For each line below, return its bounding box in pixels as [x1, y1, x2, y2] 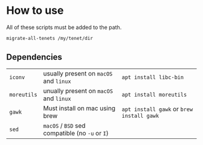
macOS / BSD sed [43, 121, 86, 130]
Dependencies [6, 52, 62, 62]
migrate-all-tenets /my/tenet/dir [6, 35, 94, 41]
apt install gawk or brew [121, 105, 193, 113]
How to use [6, 4, 64, 18]
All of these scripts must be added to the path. [6, 24, 122, 31]
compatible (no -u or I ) [43, 129, 109, 137]
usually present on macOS [43, 69, 113, 77]
